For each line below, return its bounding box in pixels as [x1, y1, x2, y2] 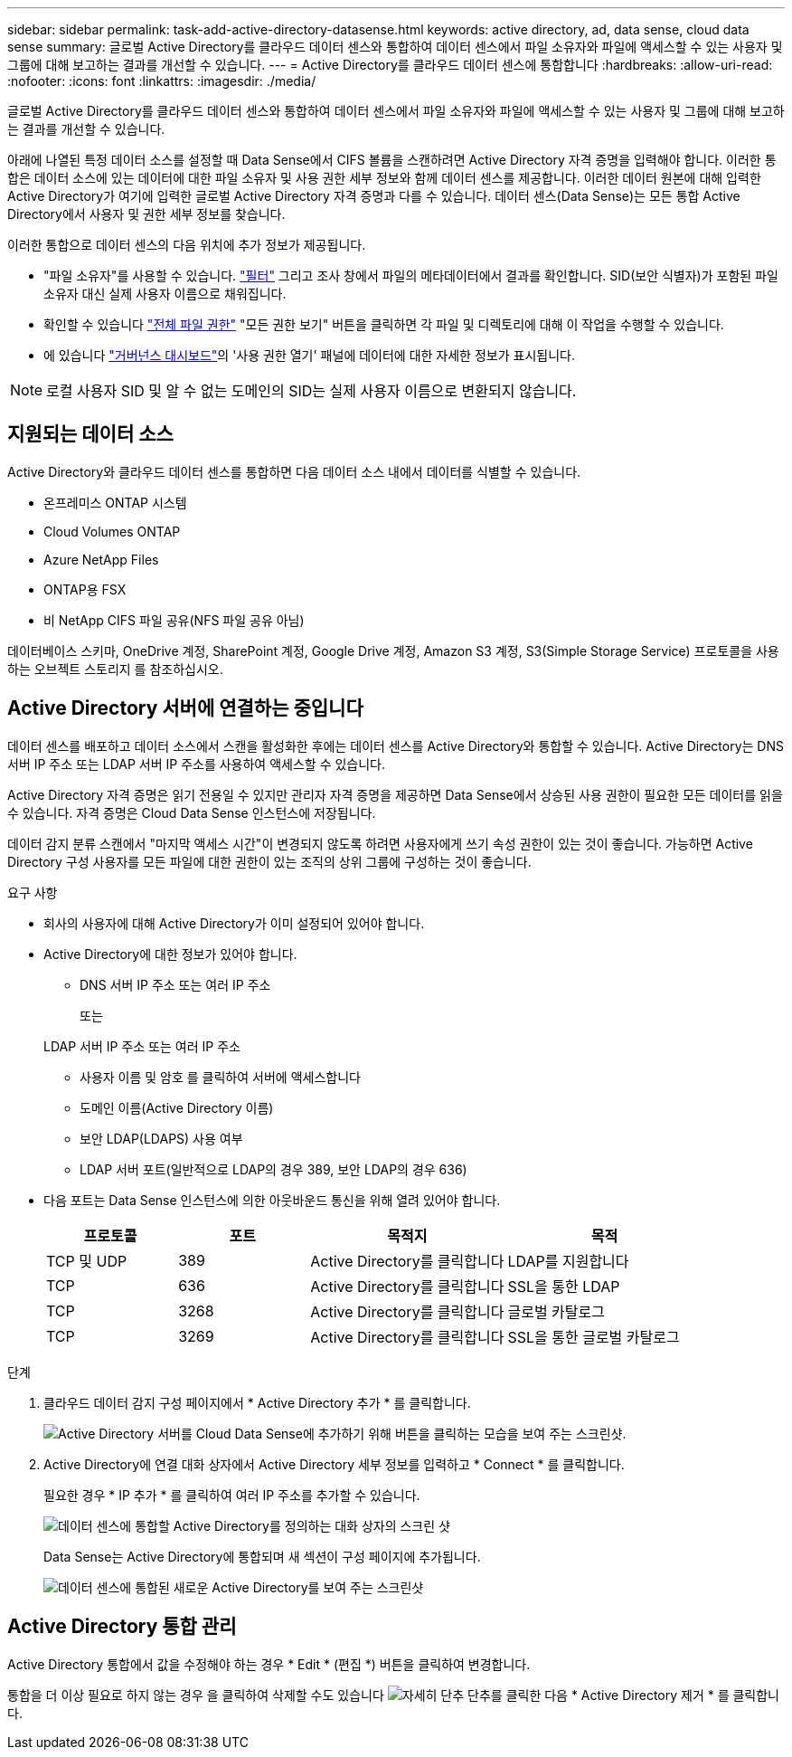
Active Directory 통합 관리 [7, 1615, 237, 1638]
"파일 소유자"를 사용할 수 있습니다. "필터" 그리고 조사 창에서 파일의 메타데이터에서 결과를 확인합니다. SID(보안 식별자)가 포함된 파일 [43, 268, 778, 283]
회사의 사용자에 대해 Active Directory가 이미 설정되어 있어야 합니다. [43, 915, 425, 931]
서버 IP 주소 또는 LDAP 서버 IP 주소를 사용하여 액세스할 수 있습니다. [7, 755, 386, 772]
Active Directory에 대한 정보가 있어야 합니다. [43, 945, 297, 962]
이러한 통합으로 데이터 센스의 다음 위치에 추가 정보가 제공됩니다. [7, 237, 366, 252]
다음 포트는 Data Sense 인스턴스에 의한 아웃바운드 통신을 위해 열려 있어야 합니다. [43, 1192, 501, 1208]
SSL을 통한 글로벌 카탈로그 [507, 1327, 680, 1346]
